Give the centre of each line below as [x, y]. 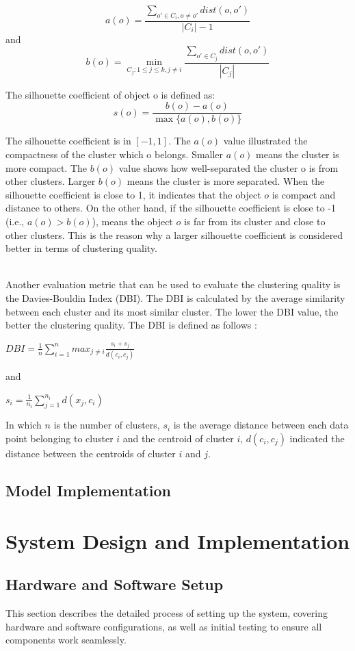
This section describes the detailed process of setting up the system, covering [167, 612]
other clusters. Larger [51, 181]
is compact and [304, 194]
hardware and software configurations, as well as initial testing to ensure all [164, 626]
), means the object [132, 221]
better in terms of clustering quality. [81, 248]
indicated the [317, 438]
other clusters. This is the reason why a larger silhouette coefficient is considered [174, 234]
